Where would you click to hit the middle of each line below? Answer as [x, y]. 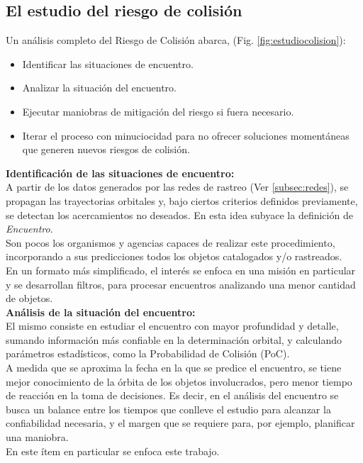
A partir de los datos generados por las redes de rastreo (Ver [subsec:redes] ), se [177, 187]
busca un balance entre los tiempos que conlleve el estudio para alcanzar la [168, 409]
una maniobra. [37, 437]
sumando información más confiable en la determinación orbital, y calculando [174, 339]
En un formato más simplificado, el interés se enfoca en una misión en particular [181, 270]
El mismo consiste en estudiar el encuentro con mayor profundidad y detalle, [172, 326]
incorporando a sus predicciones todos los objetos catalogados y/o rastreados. [174, 256]
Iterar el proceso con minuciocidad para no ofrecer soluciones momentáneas [186, 135]
